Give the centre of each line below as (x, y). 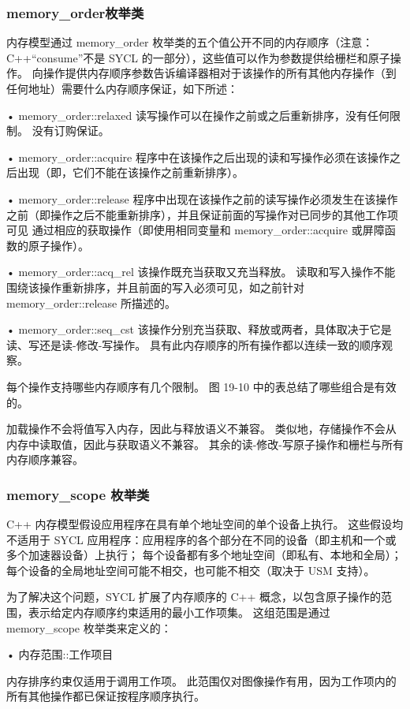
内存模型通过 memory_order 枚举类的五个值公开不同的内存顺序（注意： (190, 42)
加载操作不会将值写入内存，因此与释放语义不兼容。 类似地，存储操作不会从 (201, 429)
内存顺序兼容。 (45, 459)
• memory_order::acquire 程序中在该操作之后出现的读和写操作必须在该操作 (198, 157)
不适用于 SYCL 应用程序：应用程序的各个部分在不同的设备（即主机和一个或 (201, 539)
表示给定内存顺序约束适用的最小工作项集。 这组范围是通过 (179, 612)
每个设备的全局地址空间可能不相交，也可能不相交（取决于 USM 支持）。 (191, 570)
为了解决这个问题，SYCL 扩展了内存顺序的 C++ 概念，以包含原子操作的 (194, 597)
